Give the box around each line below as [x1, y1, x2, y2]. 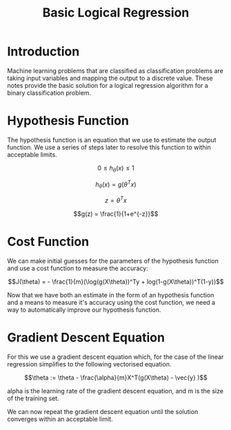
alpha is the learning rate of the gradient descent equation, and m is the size [7, 386, 224, 395]
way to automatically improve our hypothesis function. [7, 306, 161, 314]
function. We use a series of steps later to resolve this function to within [7, 143, 212, 151]
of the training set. [7, 394, 60, 402]
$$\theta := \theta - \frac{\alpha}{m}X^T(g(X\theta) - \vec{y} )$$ [23, 373, 208, 382]
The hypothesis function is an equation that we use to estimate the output [7, 135, 217, 144]
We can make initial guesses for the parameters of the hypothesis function [7, 256, 219, 265]
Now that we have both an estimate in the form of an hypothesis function [7, 290, 214, 299]
